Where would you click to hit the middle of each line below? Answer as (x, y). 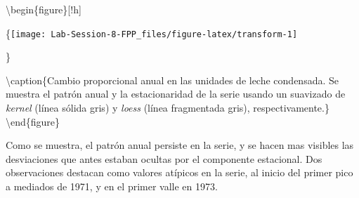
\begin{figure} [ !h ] (44, 9)
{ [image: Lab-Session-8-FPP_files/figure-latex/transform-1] (152, 33)
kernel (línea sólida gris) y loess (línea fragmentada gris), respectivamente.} (168, 108)
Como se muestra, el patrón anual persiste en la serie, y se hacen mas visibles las (180, 145)
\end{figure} (33, 121)
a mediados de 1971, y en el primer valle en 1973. (112, 186)
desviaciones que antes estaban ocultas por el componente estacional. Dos (164, 158)
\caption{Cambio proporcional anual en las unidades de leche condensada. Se (172, 80)
